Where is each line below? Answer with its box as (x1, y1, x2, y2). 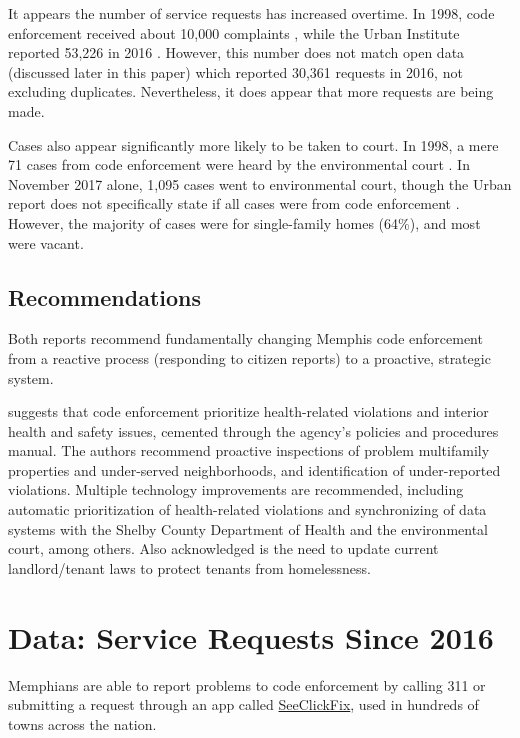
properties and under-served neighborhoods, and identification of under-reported (8, 459, 501, 480)
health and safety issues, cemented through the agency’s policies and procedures (8, 420, 499, 441)
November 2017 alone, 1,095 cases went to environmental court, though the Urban (8, 173, 512, 194)
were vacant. (8, 232, 84, 253)
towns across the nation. (8, 713, 157, 734)
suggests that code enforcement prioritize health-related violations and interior (8, 401, 489, 422)
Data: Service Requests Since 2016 (8, 616, 494, 657)
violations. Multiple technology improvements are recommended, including (8, 479, 464, 500)
